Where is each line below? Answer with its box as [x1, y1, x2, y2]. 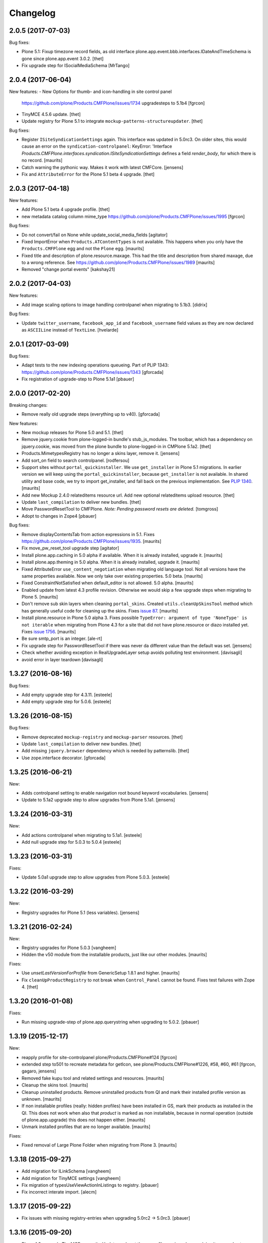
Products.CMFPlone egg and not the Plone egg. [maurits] [21, 246, 144, 252]
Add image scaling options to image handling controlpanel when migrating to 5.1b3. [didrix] [21, 301, 208, 308]
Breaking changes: [9, 402, 48, 408]
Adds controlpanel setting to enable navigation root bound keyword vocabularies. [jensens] [21, 790, 208, 796]
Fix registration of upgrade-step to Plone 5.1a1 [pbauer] [21, 376, 134, 382]
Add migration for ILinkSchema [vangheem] [21, 1168, 111, 1174]
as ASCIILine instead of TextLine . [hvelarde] [21, 327, 119, 333]
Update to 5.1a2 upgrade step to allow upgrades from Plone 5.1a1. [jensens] [21, 797, 175, 803]
